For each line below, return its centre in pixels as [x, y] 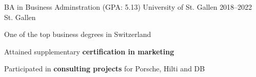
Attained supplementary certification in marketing [89, 51]
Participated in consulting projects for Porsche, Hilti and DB [105, 69]
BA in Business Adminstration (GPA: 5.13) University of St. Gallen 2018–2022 [128, 7]
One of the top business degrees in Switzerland [78, 34]
